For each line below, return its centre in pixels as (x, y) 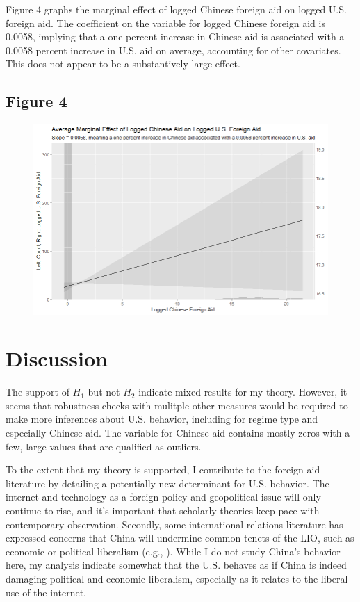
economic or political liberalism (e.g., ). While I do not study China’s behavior (173, 551)
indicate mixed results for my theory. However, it (243, 392)
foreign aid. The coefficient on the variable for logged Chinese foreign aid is (165, 23)
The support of (38, 392)
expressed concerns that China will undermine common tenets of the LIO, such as (180, 538)
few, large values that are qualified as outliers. (104, 446)
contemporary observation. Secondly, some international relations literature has (174, 524)
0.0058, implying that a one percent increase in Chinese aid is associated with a (175, 36)
